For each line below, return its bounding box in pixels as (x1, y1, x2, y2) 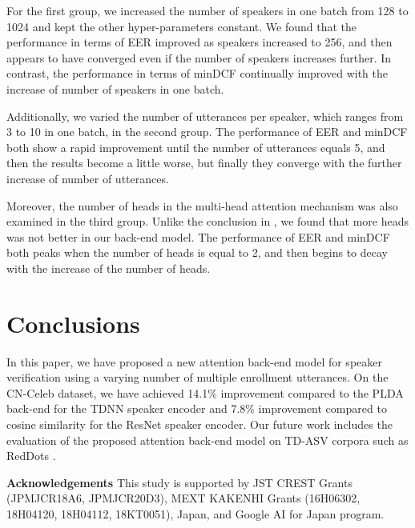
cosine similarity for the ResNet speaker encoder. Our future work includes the (6, 416, 393, 432)
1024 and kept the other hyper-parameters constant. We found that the (6, 18, 357, 34)
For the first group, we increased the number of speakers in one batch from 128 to (6, 2, 409, 18)
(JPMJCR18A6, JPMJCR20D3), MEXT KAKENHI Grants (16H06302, (6, 490, 361, 506)
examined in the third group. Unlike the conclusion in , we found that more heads (6, 213, 409, 230)
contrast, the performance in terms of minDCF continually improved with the (6, 65, 388, 82)
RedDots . (6, 447, 56, 464)
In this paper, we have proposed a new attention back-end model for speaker (6, 353, 382, 370)
